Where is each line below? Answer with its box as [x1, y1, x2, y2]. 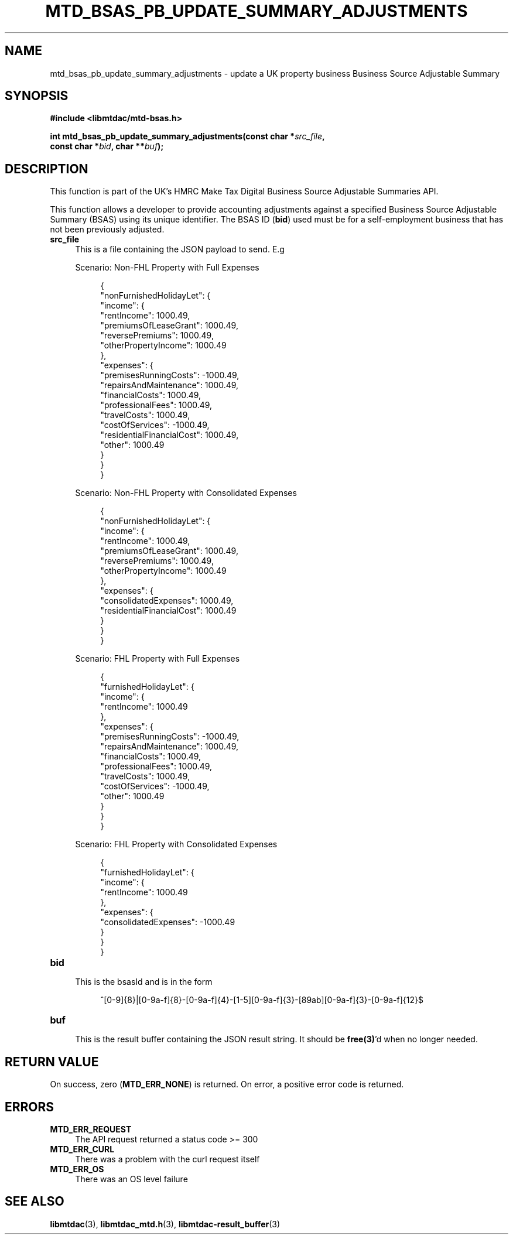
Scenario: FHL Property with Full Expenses [75, 653, 240, 664]
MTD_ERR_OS [50, 1163, 104, 1174]
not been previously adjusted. [50, 224, 165, 235]
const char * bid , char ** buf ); [50, 141, 164, 152]
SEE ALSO [5, 1194, 64, 1209]
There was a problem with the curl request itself [75, 1154, 260, 1164]
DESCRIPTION [5, 161, 88, 176]
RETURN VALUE [5, 1054, 99, 1069]
